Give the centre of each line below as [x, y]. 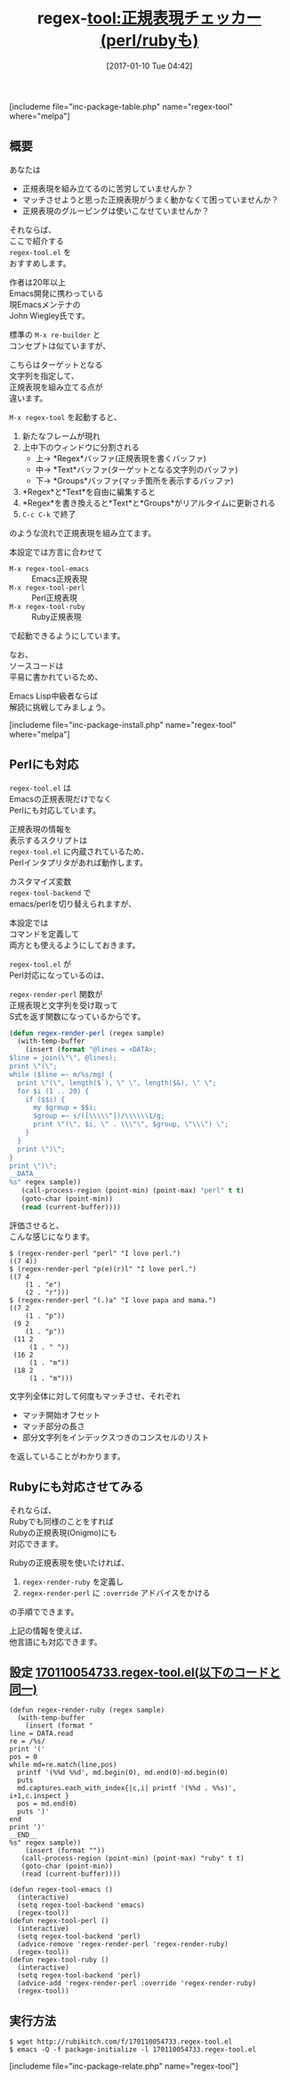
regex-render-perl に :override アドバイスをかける [116, 1592]
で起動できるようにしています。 [67, 635]
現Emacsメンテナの [45, 304]
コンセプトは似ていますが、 [60, 345]
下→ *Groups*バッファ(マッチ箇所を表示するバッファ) [134, 480]
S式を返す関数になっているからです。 [77, 1016]
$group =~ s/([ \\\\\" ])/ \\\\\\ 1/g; [99, 1116]
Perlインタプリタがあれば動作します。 [79, 863]
